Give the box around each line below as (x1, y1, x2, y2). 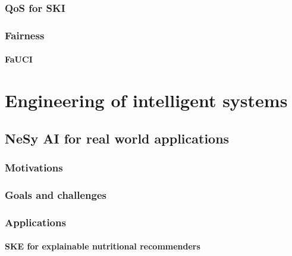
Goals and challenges (5, 187, 106, 202)
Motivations (5, 160, 63, 174)
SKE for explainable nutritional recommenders (5, 240, 200, 252)
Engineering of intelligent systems (5, 88, 288, 113)
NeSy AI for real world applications (5, 129, 230, 147)
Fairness (5, 27, 45, 42)
